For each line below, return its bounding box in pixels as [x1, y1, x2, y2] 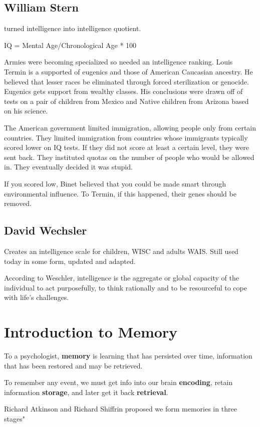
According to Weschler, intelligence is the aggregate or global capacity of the [4, 272, 239, 283]
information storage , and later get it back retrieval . [4, 386, 168, 397]
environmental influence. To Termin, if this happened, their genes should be [4, 188, 236, 198]
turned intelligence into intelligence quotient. [4, 23, 141, 33]
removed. [4, 198, 32, 208]
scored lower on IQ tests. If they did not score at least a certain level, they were [4, 142, 249, 152]
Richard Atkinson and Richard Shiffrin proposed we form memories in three [4, 403, 237, 414]
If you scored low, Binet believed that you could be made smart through [4, 178, 226, 188]
